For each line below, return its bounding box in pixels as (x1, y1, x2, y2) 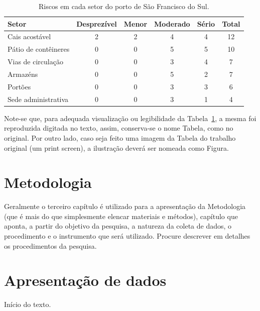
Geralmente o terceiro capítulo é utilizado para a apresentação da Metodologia (4, 201, 246, 212)
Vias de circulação (8, 56, 63, 67)
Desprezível (76, 18, 117, 29)
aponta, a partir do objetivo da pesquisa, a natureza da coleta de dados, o (4, 221, 232, 231)
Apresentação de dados (4, 270, 167, 290)
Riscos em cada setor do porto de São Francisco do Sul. (39, 1, 209, 11)
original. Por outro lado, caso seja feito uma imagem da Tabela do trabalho (4, 132, 236, 143)
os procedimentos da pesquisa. (4, 240, 97, 251)
